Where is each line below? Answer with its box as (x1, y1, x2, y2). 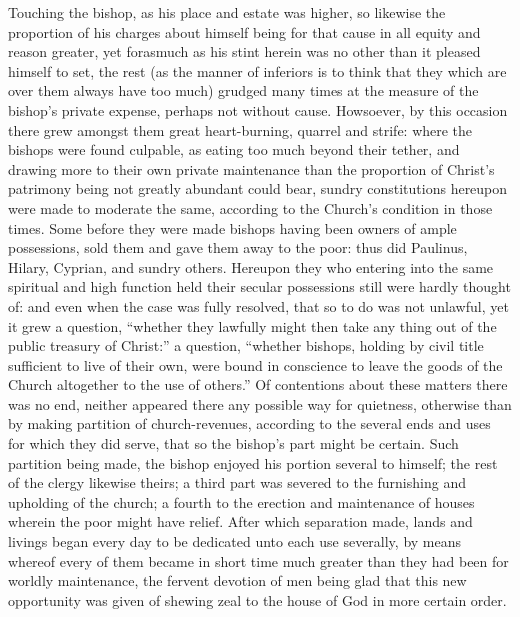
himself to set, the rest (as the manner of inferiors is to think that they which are (8, 60, 507, 81)
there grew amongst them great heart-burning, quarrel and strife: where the (8, 119, 473, 140)
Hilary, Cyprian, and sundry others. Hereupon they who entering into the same (8, 256, 494, 277)
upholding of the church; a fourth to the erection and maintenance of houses (8, 491, 475, 512)
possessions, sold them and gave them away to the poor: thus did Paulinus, (8, 237, 468, 258)
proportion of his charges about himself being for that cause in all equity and (8, 21, 481, 42)
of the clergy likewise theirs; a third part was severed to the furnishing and (8, 472, 466, 493)
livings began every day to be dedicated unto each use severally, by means (8, 531, 462, 552)
